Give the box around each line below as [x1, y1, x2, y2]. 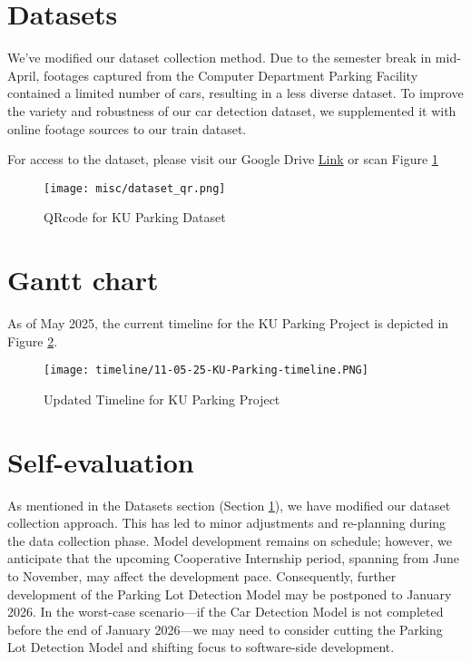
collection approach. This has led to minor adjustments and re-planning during [7, 513, 446, 532]
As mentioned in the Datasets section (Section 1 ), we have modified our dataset [7, 495, 451, 514]
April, [7, 65, 40, 84]
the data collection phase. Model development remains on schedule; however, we [7, 531, 452, 550]
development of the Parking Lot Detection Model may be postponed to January [7, 584, 452, 603]
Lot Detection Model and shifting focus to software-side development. [7, 638, 395, 657]
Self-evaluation [7, 443, 194, 480]
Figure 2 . [7, 331, 58, 350]
